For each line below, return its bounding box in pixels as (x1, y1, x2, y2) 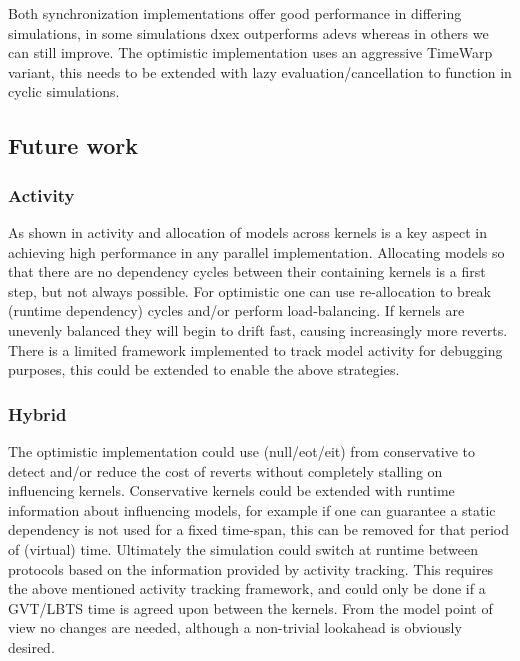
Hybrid (8, 401, 67, 426)
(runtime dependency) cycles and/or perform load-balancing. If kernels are (8, 300, 465, 321)
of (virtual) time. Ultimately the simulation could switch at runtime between (8, 538, 479, 559)
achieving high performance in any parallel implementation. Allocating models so (8, 241, 505, 262)
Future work (8, 130, 139, 161)
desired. (8, 636, 55, 657)
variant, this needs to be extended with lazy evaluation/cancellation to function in (8, 61, 512, 82)
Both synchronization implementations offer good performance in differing (8, 3, 462, 23)
